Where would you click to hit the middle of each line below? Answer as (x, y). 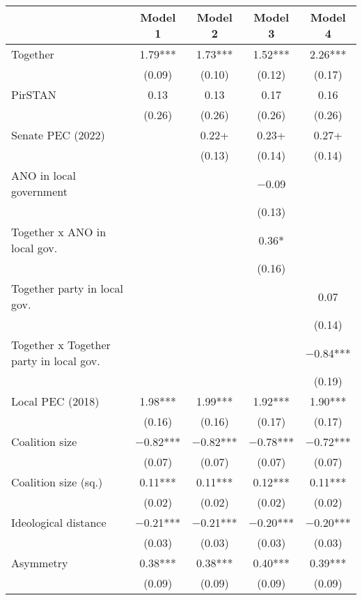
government (39, 191)
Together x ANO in (59, 232)
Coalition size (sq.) (57, 482)
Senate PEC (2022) (58, 135)
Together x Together (61, 345)
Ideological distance (59, 522)
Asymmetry (40, 563)
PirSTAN (34, 94)
